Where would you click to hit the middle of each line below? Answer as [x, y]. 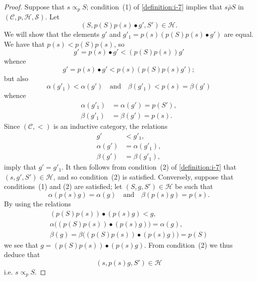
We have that [25, 44]
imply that [20, 167]
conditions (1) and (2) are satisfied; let [63, 186]
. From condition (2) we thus [188, 244]
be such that [194, 186]
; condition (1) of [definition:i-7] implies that [154, 6]
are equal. [239, 34]
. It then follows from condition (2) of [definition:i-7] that [149, 167]
